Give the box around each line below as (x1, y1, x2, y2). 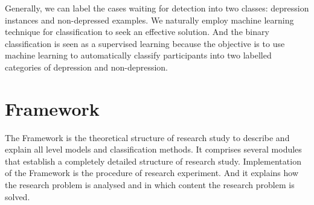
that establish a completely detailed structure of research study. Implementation (5, 154, 301, 167)
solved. (5, 190, 30, 203)
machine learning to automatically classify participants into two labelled (5, 49, 272, 61)
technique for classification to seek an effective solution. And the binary (5, 25, 269, 38)
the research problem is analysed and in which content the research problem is (5, 178, 295, 191)
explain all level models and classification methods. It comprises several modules (5, 143, 302, 156)
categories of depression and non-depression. (5, 60, 168, 73)
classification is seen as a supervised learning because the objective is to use (5, 37, 285, 49)
